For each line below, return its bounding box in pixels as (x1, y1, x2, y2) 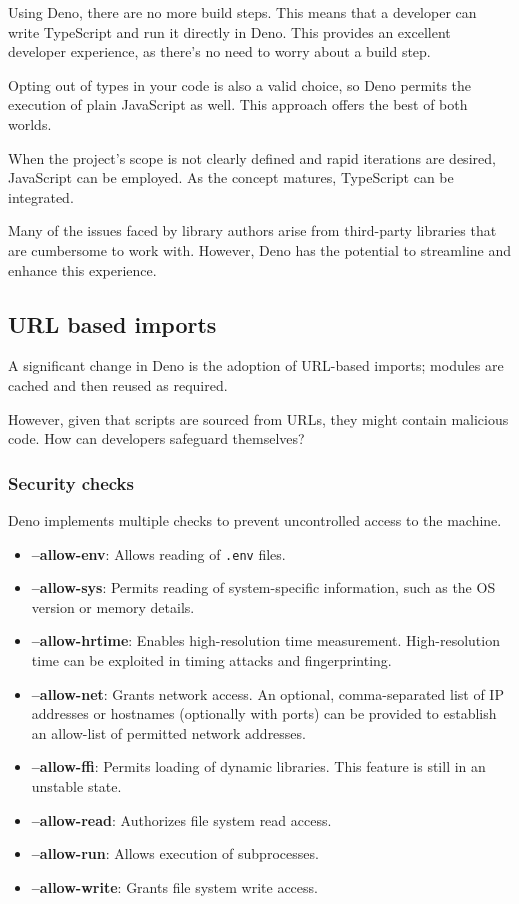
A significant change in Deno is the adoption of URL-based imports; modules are (8, 355, 504, 376)
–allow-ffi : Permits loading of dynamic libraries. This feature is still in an (31, 756, 486, 777)
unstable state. (31, 775, 122, 796)
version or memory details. (31, 596, 195, 617)
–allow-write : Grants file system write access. (31, 876, 318, 897)
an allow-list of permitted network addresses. (31, 722, 306, 743)
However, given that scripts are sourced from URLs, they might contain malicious (8, 408, 509, 429)
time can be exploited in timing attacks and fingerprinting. (31, 649, 392, 670)
